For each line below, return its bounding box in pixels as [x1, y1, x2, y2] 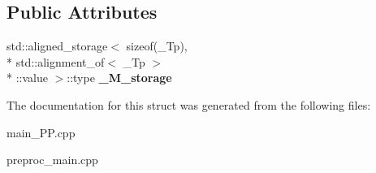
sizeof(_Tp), [126, 37, 188, 54]
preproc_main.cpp [6, 151, 98, 168]
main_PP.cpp [6, 123, 76, 141]
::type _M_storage [67, 69, 172, 86]
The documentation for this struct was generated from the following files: [6, 96, 371, 113]
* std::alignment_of [6, 53, 105, 70]
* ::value [6, 69, 48, 86]
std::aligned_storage [6, 37, 108, 54]
